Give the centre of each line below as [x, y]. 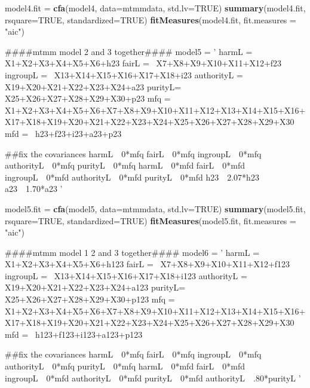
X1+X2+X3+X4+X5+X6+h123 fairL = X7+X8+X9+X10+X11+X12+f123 [148, 264]
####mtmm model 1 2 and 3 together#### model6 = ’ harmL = [132, 252]
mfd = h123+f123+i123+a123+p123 [74, 334]
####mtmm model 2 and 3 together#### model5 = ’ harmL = [129, 51]
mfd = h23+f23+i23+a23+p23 [63, 133]
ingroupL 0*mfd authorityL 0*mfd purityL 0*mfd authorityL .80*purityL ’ [153, 378]
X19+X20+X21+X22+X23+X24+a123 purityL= [95, 287]
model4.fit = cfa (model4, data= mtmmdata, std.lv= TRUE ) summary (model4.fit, [155, 8]
